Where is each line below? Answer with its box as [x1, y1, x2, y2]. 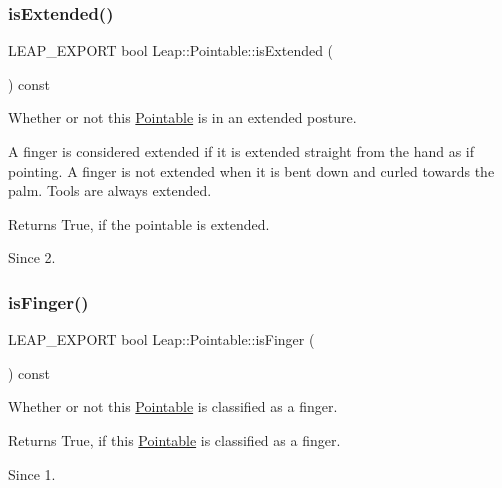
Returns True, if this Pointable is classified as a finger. [8, 429, 341, 450]
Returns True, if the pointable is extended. [8, 213, 270, 234]
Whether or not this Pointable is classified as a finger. [8, 396, 338, 417]
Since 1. [8, 463, 56, 484]
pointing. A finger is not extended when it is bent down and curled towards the [8, 160, 495, 181]
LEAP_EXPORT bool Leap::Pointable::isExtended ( [8, 40, 334, 61]
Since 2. [8, 247, 56, 268]
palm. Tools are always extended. [8, 180, 212, 201]
